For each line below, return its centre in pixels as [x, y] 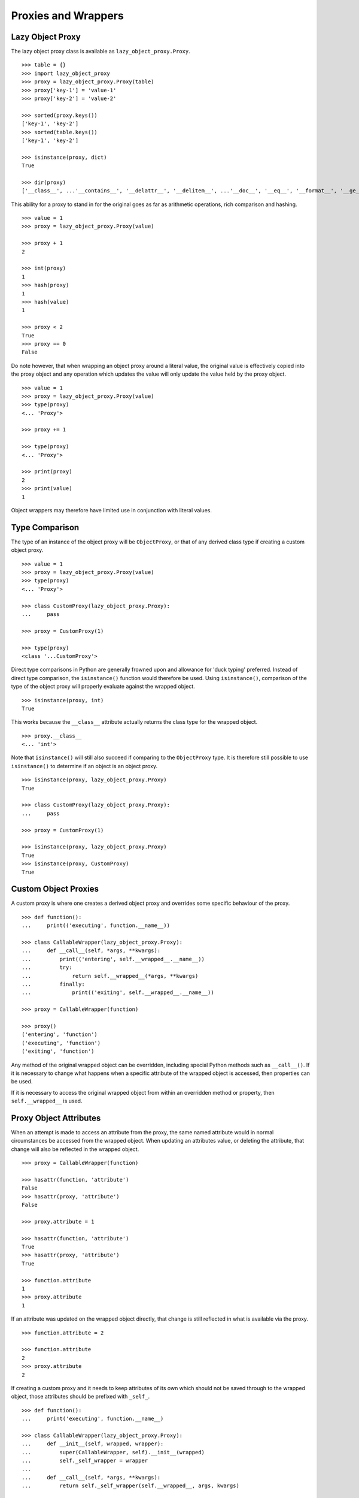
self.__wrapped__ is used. [47, 1101]
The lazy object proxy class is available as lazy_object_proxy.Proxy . [101, 52]
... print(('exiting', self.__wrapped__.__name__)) [118, 993]
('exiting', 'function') [58, 1051]
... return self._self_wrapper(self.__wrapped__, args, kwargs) [130, 1486]
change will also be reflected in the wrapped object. [75, 1149]
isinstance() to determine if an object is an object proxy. [84, 766]
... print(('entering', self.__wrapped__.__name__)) [113, 959]
